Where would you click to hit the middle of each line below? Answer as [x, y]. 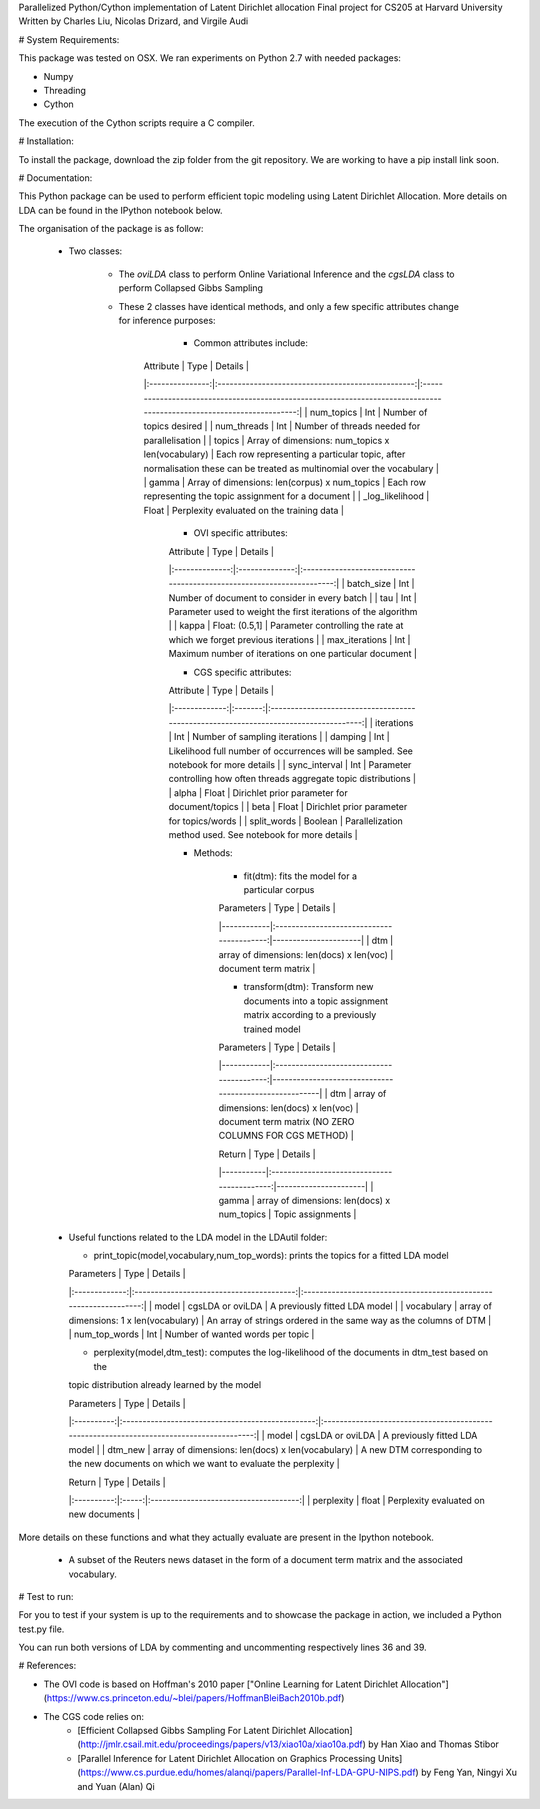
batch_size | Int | [380, 584]
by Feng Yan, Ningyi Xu [469, 1772]
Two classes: [95, 251]
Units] [390, 1758]
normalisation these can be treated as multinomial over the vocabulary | [291, 468]
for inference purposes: [167, 321]
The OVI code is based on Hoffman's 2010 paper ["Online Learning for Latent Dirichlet [221, 1684]
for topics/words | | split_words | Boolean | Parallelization [286, 821]
